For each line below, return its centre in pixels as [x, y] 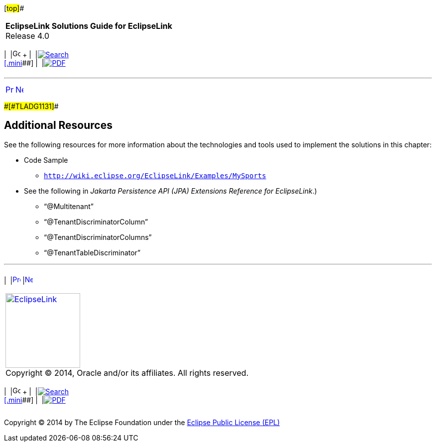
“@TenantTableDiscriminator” [92, 252]
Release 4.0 [28, 36]
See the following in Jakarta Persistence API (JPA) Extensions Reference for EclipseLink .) [170, 191]
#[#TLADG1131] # [31, 106]
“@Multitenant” [69, 206]
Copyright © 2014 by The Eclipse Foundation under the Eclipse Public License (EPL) [142, 422]
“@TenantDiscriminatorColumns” [98, 237]
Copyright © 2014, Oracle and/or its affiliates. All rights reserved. [127, 373]
